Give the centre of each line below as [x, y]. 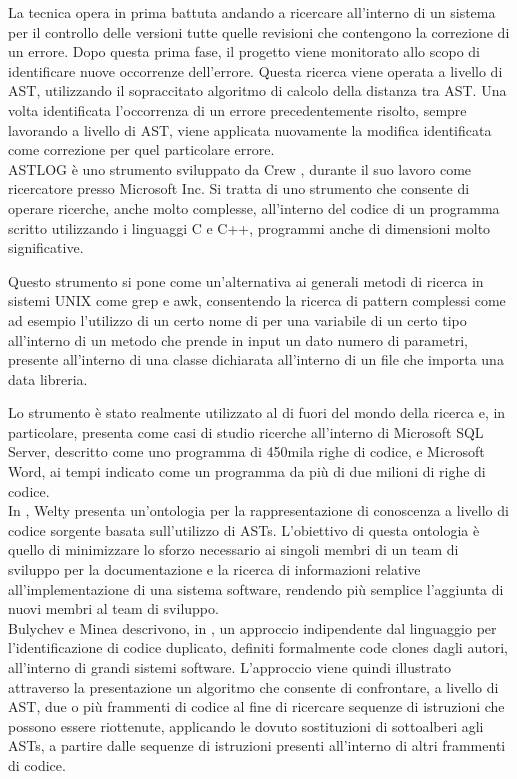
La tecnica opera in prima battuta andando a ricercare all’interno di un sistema [252, 12]
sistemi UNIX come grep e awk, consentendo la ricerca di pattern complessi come [257, 300]
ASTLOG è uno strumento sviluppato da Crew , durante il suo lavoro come [240, 168]
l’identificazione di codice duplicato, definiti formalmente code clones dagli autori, [258, 647]
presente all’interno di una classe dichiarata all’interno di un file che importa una [256, 359]
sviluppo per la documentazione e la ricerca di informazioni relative [214, 569]
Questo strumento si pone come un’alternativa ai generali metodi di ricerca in [246, 280]
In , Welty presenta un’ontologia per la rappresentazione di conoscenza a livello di [258, 510]
